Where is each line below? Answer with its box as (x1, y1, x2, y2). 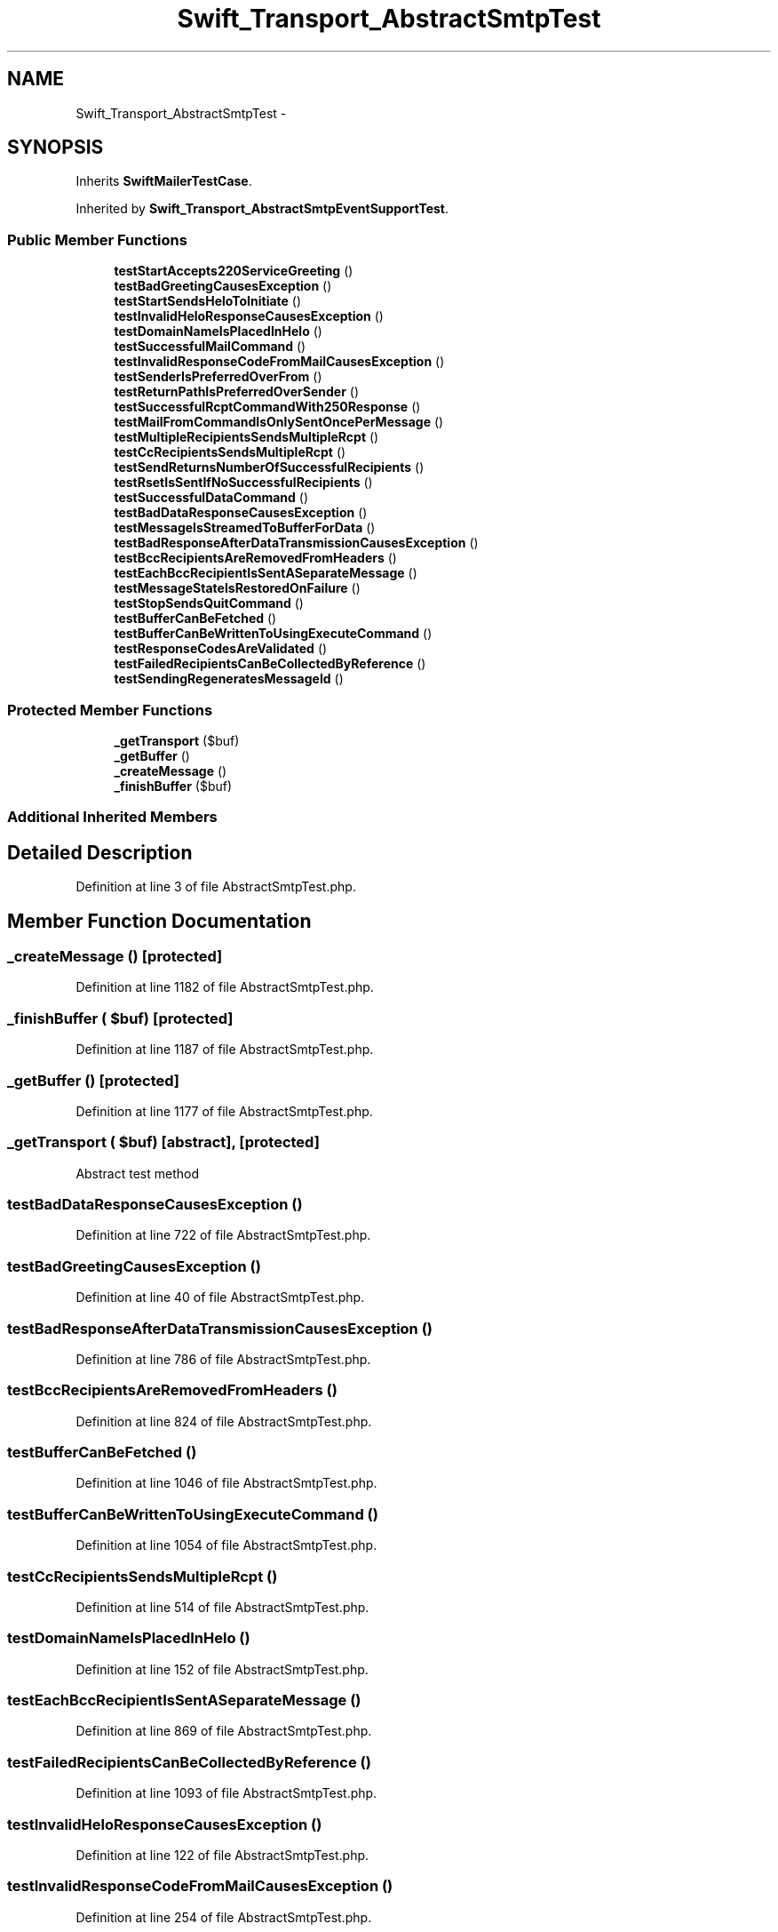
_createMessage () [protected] (7, 947, 223, 965)
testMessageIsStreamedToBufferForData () (114, 520, 376, 536)
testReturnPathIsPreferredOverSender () (114, 384, 360, 400)
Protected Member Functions (7, 700, 213, 719)
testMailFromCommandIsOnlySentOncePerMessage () (114, 414, 444, 430)
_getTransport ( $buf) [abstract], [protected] (7, 1133, 320, 1152)
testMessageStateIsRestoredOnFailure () (114, 580, 361, 596)
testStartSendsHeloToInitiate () (114, 293, 302, 309)
